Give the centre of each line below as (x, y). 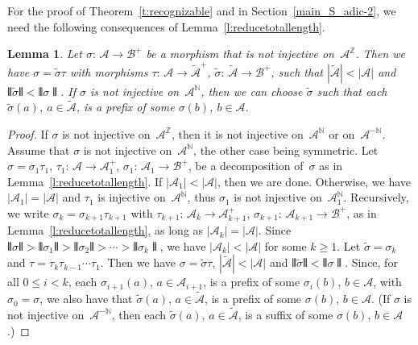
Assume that (39, 150)
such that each (352, 91)
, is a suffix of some (286, 314)
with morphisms (109, 71)
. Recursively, (376, 197)
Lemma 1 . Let (45, 54)
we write (28, 212)
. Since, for (371, 262)
